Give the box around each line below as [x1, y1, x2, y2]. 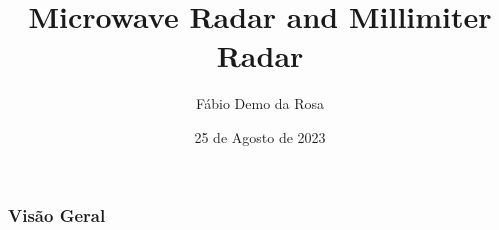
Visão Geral [8, 202, 106, 227]
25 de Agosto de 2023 [194, 126, 326, 147]
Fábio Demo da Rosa [195, 93, 325, 114]
